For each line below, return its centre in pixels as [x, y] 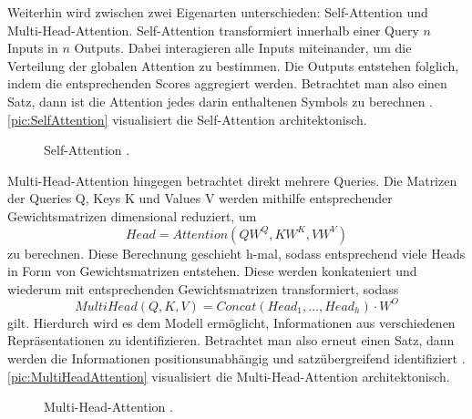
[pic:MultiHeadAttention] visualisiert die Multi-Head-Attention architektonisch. [229, 376]
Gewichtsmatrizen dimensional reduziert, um [132, 215]
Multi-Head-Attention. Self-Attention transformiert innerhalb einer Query [213, 30]
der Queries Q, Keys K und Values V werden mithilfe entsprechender [200, 198]
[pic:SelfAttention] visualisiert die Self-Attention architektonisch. [187, 119]
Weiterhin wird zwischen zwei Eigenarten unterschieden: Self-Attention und [218, 12]
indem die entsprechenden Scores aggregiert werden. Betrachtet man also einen [227, 83]
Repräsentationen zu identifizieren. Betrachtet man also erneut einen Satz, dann [231, 340]
